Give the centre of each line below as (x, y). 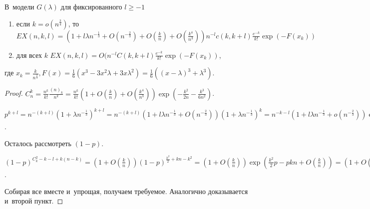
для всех (29, 55)
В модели (19, 6)
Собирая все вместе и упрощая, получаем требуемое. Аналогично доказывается (126, 191)
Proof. (14, 93)
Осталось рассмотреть (38, 143)
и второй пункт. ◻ (34, 201)
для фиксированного (91, 6)
